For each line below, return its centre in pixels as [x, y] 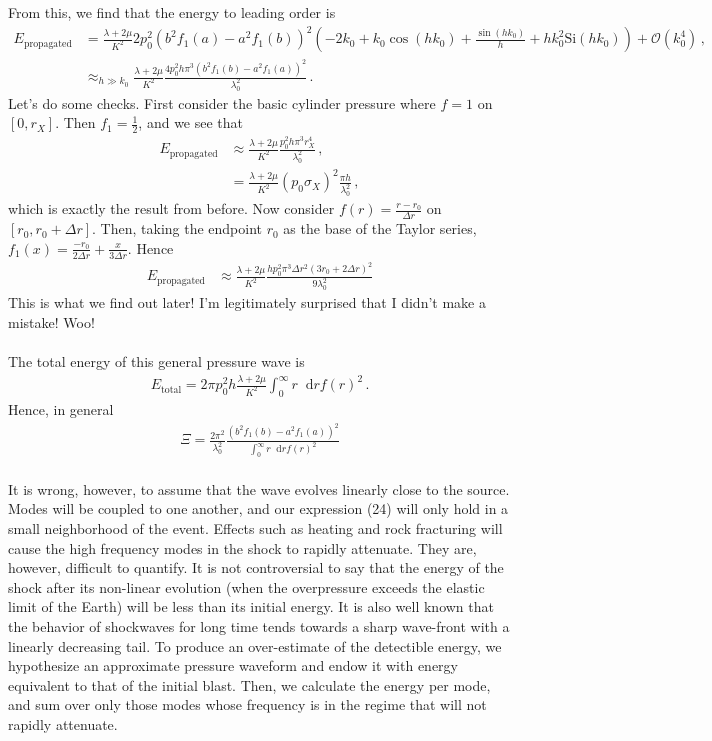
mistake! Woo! [51, 321]
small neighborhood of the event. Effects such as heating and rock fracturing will [255, 527]
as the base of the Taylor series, [380, 228]
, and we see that [191, 122]
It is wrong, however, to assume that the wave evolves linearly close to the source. [259, 488]
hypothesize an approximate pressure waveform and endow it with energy [233, 665]
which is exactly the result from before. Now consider [171, 208]
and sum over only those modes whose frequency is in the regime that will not [247, 704]
